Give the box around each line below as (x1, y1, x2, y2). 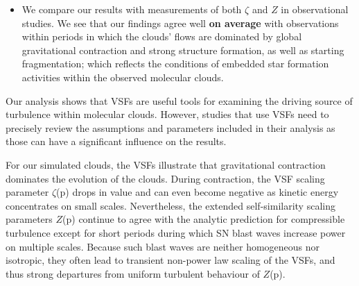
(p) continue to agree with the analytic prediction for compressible (62, 212, 345, 226)
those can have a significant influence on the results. (6, 134, 227, 149)
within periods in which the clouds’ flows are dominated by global (21, 29, 302, 44)
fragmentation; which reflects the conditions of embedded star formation (21, 56, 329, 71)
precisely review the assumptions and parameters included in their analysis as (6, 120, 335, 135)
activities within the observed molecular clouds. (21, 69, 224, 84)
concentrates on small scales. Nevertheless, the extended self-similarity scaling (6, 198, 335, 212)
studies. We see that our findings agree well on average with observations (21, 15, 339, 30)
